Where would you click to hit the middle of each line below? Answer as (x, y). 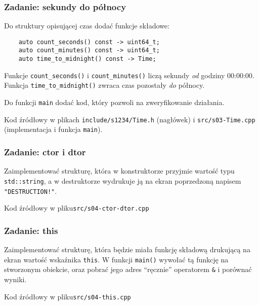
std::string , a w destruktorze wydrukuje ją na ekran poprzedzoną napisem (123, 180)
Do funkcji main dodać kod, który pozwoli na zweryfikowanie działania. (114, 102)
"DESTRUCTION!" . (31, 191)
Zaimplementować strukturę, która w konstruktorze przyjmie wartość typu (119, 171)
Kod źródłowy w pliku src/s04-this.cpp (68, 296)
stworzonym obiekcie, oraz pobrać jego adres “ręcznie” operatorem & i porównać (128, 269)
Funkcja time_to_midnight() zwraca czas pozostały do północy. (104, 85)
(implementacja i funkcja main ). (53, 129)
